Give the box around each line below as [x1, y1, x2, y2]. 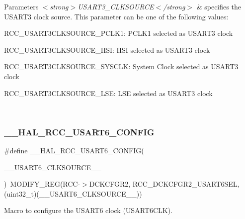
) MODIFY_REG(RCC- [4, 179, 81, 189]
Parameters [4, 1, 39, 11]
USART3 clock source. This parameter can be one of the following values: [4, 11, 229, 21]
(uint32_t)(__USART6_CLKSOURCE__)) [4, 188, 142, 199]
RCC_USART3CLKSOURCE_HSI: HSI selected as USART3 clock [4, 44, 210, 55]
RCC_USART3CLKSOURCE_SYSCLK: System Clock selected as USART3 [4, 61, 239, 72]
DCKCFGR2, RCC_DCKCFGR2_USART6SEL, [89, 179, 240, 189]
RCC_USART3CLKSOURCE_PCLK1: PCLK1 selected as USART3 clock [4, 28, 233, 38]
